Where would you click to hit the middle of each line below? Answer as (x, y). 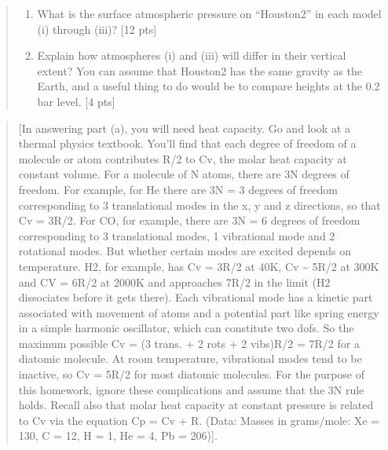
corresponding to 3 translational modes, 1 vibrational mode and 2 (177, 235)
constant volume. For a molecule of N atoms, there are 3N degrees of (184, 174)
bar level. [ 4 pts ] (76, 101)
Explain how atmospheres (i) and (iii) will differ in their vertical (192, 55)
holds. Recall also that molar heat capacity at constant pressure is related (196, 405)
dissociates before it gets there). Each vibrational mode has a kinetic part (196, 297)
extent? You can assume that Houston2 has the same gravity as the (200, 70)
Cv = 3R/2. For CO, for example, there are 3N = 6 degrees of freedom (189, 220)
